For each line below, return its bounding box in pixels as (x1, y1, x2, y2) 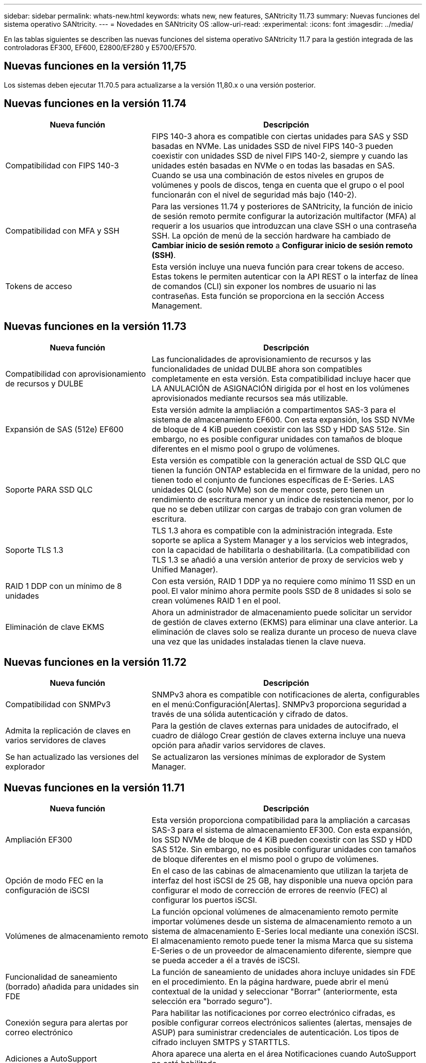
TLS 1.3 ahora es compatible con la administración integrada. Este (151, 525, 393, 535)
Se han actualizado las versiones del (5, 752, 139, 762)
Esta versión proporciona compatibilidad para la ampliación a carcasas (151, 815, 410, 825)
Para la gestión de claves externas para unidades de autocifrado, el (151, 721, 399, 731)
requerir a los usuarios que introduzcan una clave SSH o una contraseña (151, 220, 417, 231)
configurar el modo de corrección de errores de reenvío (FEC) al (151, 885, 387, 896)
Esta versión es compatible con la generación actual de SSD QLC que (151, 455, 406, 465)
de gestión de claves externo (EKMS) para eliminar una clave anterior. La (151, 617, 418, 627)
